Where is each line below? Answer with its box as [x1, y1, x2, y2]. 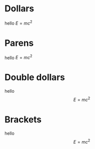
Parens [4, 37, 34, 48]
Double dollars [4, 72, 65, 83]
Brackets [4, 114, 42, 125]
